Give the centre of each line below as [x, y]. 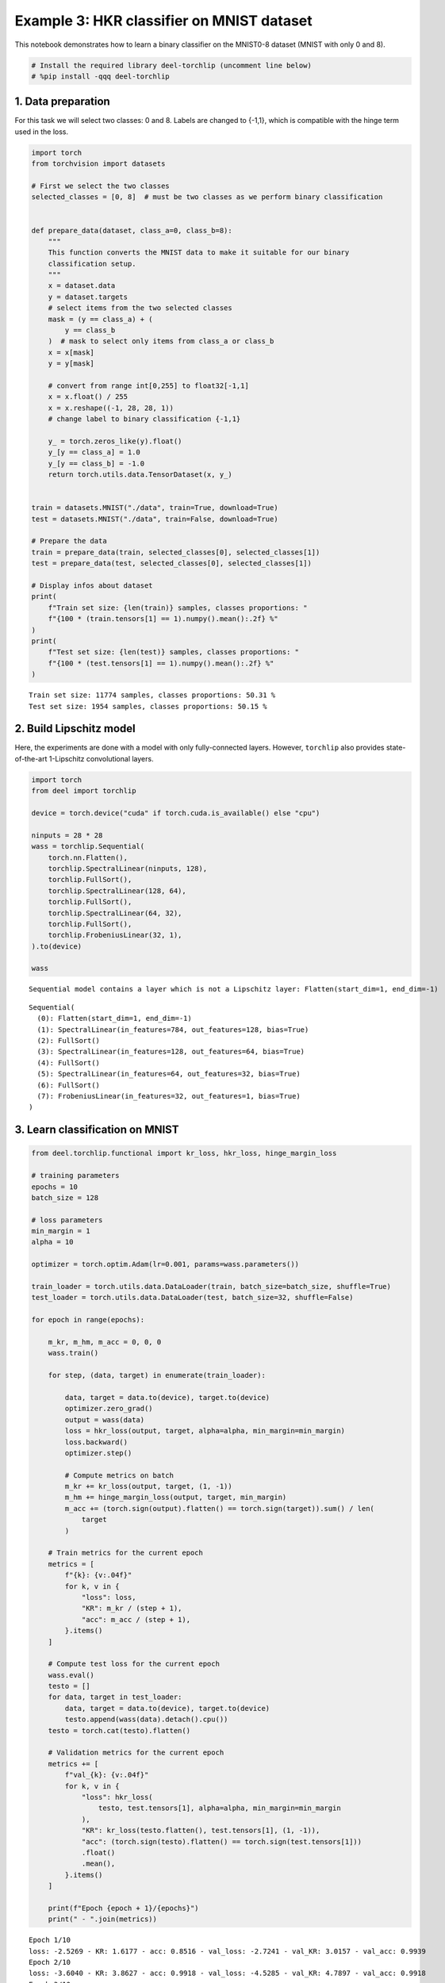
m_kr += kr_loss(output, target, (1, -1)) [149, 1486]
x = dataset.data [82, 286]
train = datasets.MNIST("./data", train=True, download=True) [155, 508]
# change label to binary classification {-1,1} [144, 419]
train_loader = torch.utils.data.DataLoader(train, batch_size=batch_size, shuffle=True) [211, 1287]
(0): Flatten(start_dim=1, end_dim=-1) [114, 1018]
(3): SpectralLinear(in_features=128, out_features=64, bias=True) [171, 1052]
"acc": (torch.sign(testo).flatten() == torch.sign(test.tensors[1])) [222, 1841]
